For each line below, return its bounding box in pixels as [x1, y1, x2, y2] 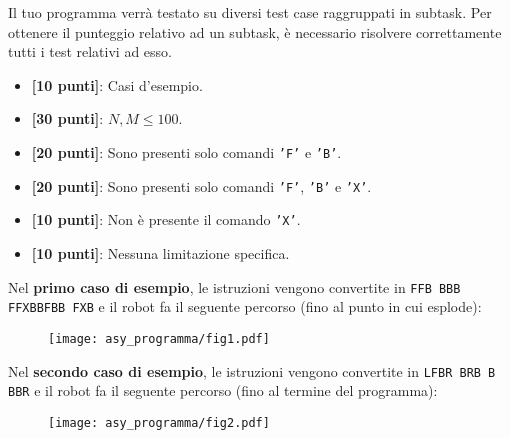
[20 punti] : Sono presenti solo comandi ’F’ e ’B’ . [31, 141, 342, 162]
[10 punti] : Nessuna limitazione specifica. [31, 242, 290, 263]
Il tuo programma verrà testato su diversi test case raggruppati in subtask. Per [8, 2, 492, 22]
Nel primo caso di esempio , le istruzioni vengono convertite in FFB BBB [8, 276, 461, 297]
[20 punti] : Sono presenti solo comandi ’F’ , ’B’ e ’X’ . [31, 175, 372, 196]
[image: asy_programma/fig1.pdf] [48, 331, 270, 346]
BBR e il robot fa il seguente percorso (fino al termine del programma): [8, 380, 438, 401]
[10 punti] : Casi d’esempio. [31, 74, 203, 95]
